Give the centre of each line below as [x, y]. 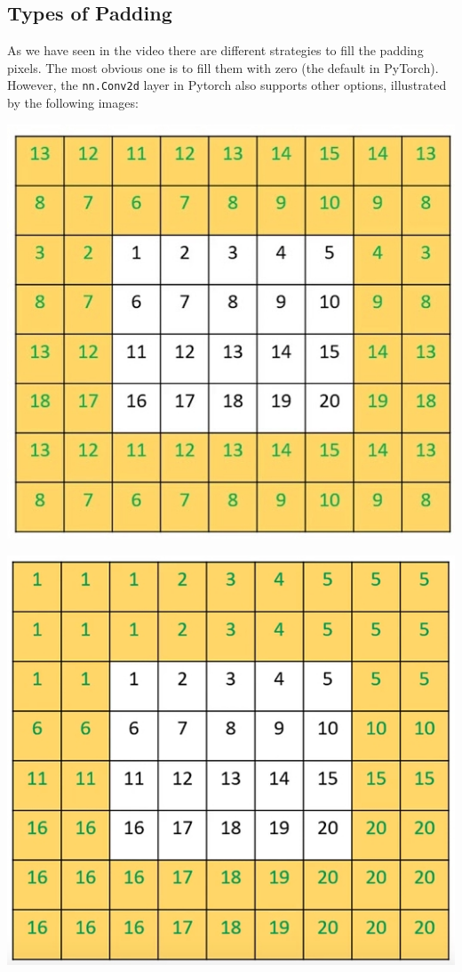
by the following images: [73, 103]
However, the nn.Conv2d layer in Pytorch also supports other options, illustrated [227, 85]
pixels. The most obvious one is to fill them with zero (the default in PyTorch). [223, 67]
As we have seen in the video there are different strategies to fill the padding [215, 50]
